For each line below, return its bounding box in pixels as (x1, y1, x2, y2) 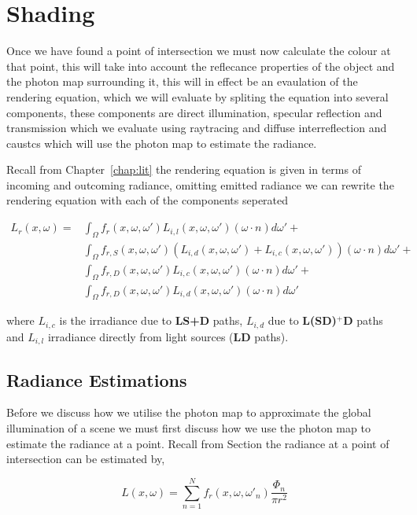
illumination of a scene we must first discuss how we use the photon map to (6, 420, 371, 436)
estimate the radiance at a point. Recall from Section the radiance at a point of (6, 435, 389, 451)
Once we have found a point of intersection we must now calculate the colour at (6, 42, 391, 59)
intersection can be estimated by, (6, 451, 165, 467)
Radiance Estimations (6, 367, 187, 392)
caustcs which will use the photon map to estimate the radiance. (6, 134, 317, 151)
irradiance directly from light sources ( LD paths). (47, 328, 289, 344)
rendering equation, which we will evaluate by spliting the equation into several (6, 88, 389, 105)
